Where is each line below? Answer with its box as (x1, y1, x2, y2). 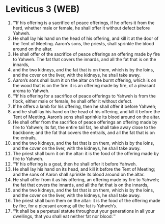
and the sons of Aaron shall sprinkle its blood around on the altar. (12, 171, 145, 177)
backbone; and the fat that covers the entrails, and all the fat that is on (12, 129, 155, 135)
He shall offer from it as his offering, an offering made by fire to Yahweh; (12, 176, 159, 183)
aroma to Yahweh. (12, 88, 50, 94)
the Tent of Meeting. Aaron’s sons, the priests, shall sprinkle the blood (12, 40, 154, 46)
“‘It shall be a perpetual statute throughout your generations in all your (12, 208, 155, 214)
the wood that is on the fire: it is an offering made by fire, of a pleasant (12, 82, 155, 88)
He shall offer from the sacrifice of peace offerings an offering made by (12, 119, 158, 125)
